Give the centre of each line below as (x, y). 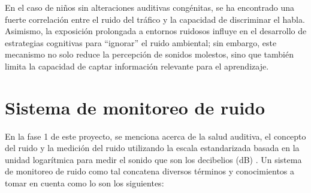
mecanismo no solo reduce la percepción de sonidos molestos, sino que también (150, 54)
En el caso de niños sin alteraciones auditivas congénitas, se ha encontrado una (150, 7)
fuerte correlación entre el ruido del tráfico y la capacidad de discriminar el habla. (155, 19)
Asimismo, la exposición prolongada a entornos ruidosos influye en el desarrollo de (156, 31)
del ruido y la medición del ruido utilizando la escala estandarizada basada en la (152, 148)
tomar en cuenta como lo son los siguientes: (84, 183)
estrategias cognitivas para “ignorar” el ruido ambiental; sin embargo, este (141, 42)
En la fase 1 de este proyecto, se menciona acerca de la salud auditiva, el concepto (155, 136)
